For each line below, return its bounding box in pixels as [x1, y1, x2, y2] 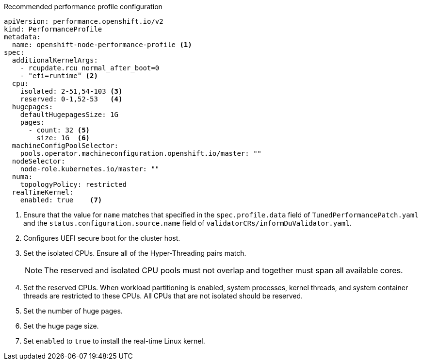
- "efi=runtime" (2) [20, 72, 98, 80]
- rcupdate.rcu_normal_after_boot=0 [20, 64, 160, 72]
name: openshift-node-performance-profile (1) [12, 41, 192, 49]
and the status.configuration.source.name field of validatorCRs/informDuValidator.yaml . [23, 219, 352, 227]
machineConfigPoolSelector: [12, 142, 119, 149]
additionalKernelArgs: [12, 56, 98, 64]
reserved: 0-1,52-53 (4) [20, 95, 123, 103]
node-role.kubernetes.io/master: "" [20, 165, 160, 173]
